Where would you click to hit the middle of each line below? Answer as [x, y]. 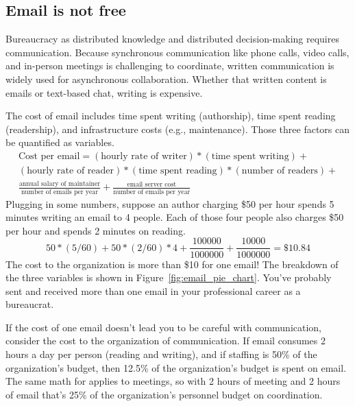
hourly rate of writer [144, 156]
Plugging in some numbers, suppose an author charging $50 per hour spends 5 [170, 203]
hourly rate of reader [71, 171]
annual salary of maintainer [60, 184]
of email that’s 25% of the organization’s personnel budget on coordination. [164, 394]
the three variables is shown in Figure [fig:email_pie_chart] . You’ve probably [169, 277]
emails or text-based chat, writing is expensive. [104, 92]
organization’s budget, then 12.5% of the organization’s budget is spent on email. [176, 367]
